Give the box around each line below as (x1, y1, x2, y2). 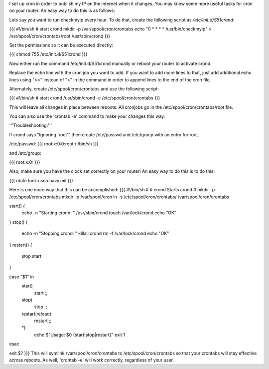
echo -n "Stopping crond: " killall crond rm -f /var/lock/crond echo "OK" (21, 230, 169, 237)
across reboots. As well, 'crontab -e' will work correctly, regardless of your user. (9, 357, 174, 363)
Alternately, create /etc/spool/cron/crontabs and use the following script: (9, 85, 159, 92)
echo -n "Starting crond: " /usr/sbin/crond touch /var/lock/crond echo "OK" (21, 210, 177, 216)
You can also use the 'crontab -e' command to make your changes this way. (9, 113, 165, 119)
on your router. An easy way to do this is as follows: (9, 7, 116, 13)
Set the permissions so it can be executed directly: (9, 42, 113, 48)
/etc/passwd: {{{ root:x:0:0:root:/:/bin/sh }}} (9, 141, 99, 147)
